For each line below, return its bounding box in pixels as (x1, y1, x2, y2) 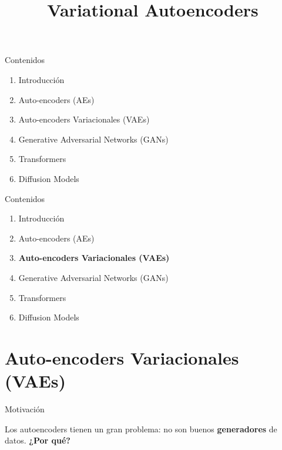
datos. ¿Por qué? (5, 434, 70, 446)
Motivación (5, 403, 45, 415)
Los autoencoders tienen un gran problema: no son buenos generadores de (5, 422, 277, 435)
